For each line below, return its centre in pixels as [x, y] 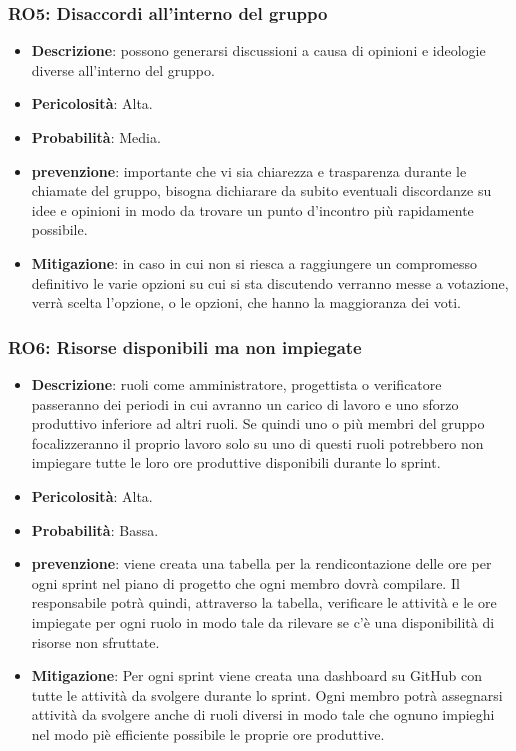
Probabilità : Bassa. [95, 529]
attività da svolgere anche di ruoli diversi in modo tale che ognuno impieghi [263, 714]
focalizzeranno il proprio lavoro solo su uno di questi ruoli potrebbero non [257, 442]
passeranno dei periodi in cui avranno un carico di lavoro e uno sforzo [245, 403]
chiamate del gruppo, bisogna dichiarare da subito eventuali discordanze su [261, 190]
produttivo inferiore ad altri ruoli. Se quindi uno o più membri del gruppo [258, 423]
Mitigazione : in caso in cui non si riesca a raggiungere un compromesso [254, 262]
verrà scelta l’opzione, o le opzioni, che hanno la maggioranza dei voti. [246, 302]
